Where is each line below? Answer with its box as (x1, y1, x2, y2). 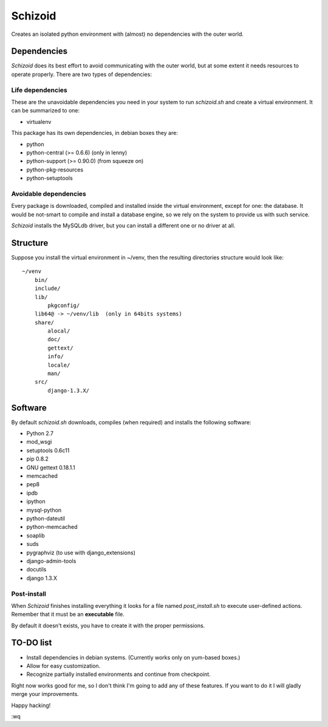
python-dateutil (26, 515, 66, 522)
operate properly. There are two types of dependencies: (11, 71, 152, 78)
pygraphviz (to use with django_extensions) (26, 549, 136, 556)
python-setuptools (26, 174, 73, 182)
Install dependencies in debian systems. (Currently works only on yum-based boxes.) (26, 653, 241, 661)
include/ (34, 285, 61, 292)
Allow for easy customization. (26, 662, 101, 669)
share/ (34, 319, 55, 326)
